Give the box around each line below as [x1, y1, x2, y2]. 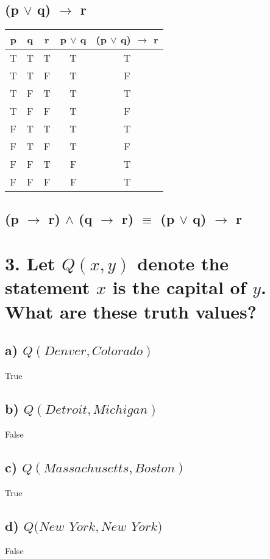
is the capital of [112, 275, 246, 300]
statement [5, 275, 90, 300]
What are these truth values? [5, 298, 257, 323]
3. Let [5, 251, 55, 276]
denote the [137, 251, 229, 276]
